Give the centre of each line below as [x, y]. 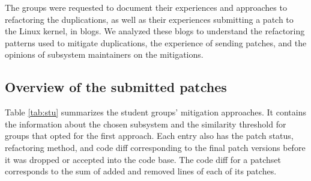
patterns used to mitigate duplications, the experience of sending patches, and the [156, 42]
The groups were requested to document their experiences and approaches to [146, 7]
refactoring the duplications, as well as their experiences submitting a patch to [149, 19]
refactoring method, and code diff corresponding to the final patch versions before [155, 147]
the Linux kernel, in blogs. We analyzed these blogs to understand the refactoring [155, 31]
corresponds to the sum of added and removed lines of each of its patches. [141, 171]
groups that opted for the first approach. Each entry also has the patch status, [149, 136]
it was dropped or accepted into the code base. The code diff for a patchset [143, 159]
